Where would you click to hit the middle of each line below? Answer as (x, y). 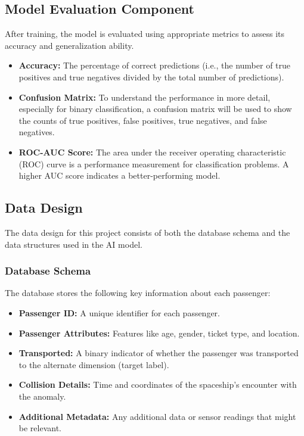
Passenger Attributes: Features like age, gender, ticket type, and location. (159, 333)
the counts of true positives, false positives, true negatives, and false (143, 120)
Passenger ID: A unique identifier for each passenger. (120, 312)
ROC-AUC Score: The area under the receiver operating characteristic (152, 152)
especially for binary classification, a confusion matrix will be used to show (155, 109)
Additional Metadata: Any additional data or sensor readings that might (157, 416)
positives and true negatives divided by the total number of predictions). (151, 77)
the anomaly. (42, 396)
